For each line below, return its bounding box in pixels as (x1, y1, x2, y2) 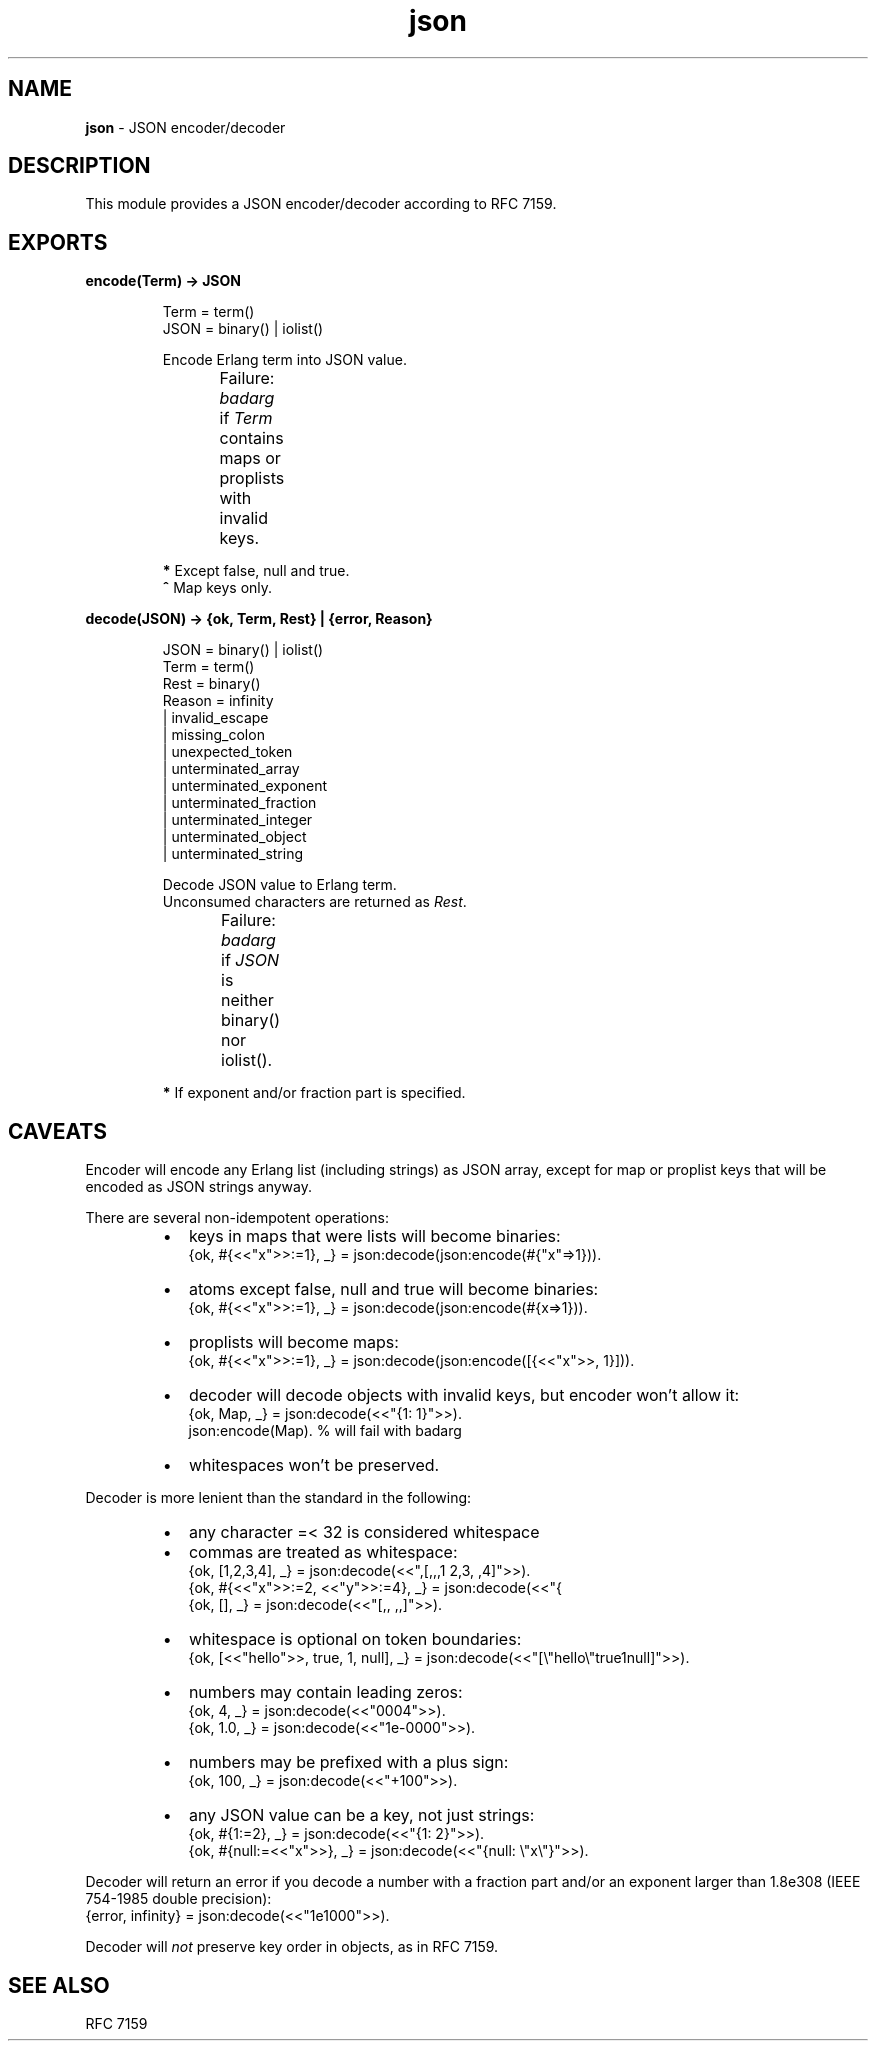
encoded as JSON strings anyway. (85, 1178, 312, 1196)
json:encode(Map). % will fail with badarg (188, 1422, 462, 1440)
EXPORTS (8, 229, 108, 255)
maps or (219, 448, 281, 469)
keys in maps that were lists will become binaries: (188, 1226, 561, 1247)
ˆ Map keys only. (162, 579, 273, 597)
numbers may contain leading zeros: (188, 1682, 463, 1703)
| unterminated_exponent (162, 777, 328, 795)
